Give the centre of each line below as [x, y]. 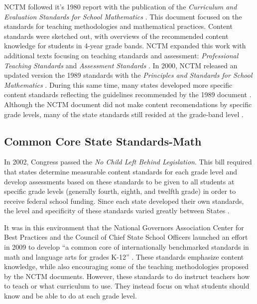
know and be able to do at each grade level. [70, 296]
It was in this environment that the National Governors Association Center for [124, 227]
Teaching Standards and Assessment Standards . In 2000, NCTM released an [121, 65]
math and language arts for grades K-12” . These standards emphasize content [124, 256]
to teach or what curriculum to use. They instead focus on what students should [127, 286]
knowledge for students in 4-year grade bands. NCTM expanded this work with [125, 46]
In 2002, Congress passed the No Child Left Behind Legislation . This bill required [128, 162]
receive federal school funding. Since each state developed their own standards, [124, 201]
